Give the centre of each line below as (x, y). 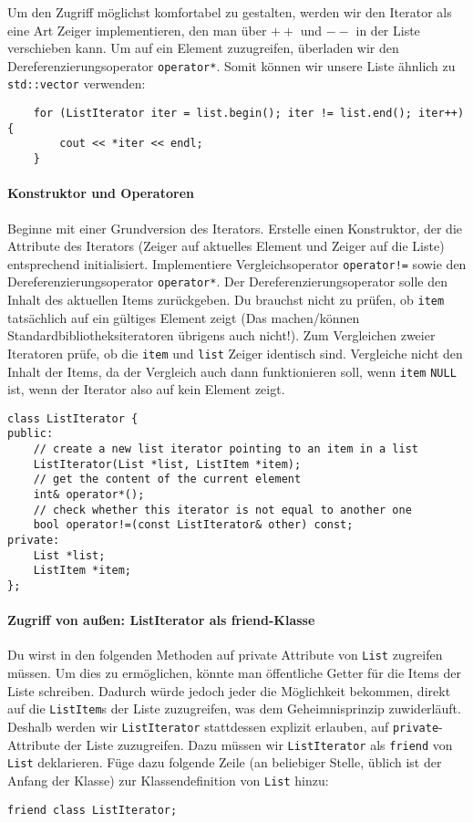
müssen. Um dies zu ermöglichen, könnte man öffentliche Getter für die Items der (234, 673)
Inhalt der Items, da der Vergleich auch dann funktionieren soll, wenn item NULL (232, 371)
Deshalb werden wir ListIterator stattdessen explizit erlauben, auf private (223, 726)
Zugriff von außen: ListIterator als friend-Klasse (161, 620)
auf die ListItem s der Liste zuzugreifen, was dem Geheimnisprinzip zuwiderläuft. (234, 708)
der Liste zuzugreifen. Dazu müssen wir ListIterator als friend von (258, 744)
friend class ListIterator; (93, 810)
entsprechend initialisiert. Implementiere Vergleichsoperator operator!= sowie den (237, 263)
